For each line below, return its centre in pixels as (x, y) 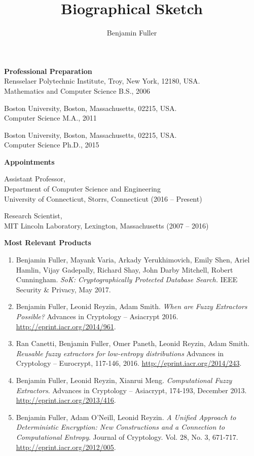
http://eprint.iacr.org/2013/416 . (66, 400)
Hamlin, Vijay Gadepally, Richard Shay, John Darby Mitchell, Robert (124, 269)
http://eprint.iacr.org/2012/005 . (66, 447)
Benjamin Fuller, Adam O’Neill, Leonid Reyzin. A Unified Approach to (126, 417)
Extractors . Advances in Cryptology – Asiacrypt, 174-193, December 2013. (131, 390)
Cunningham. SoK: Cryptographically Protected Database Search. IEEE (127, 279)
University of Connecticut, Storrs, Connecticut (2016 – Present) (103, 198)
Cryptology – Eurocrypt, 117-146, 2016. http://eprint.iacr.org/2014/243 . (129, 363)
